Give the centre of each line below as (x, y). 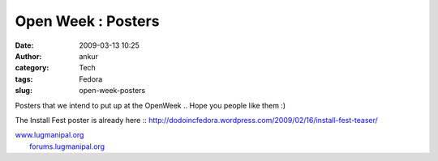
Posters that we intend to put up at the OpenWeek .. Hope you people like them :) (150, 105)
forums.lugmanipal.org (67, 146)
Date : (24, 45)
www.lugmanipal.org (49, 135)
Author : (28, 56)
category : (32, 68)
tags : (24, 79)
